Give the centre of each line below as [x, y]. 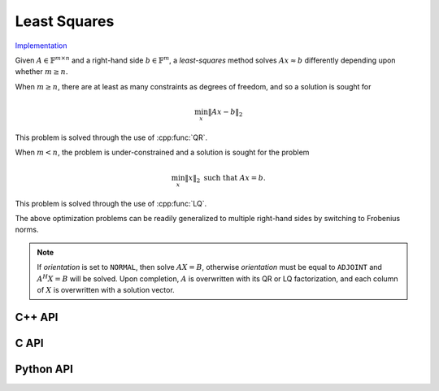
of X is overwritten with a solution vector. [106, 289]
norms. [27, 230]
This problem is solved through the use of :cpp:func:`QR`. [111, 137]
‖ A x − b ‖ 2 [225, 113]
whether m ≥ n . [41, 72]
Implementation [41, 46]
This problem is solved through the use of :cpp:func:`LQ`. [111, 203]
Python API [44, 369]
